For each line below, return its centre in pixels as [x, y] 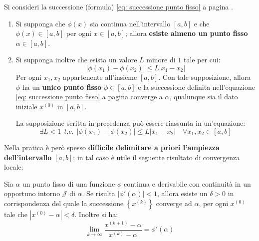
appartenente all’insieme [100, 77]
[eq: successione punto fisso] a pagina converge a [89, 97]
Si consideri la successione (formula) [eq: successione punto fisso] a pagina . [119, 6]
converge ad [174, 203]
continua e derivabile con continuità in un [187, 183]
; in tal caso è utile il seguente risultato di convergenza [156, 157]
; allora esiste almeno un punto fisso [187, 33]
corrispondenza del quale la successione [64, 203]
